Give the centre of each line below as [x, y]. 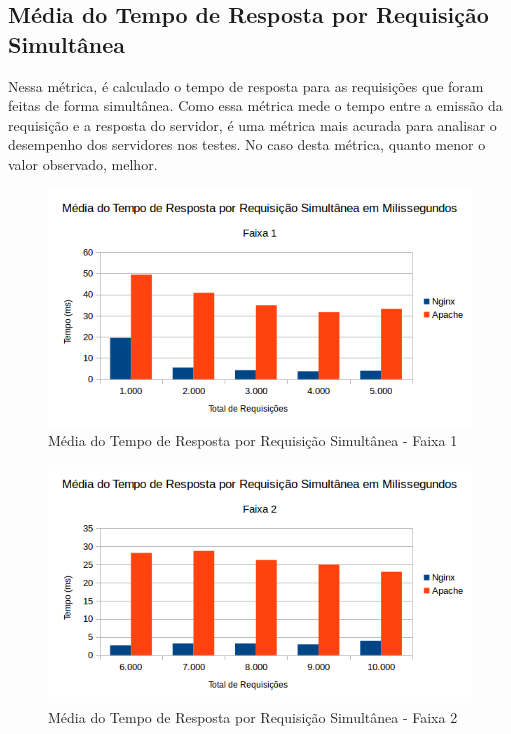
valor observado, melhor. [83, 163]
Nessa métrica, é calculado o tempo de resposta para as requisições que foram [246, 85]
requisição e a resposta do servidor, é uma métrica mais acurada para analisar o [252, 124]
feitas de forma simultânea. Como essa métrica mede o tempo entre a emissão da [255, 105]
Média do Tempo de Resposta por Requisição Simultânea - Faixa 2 [253, 716]
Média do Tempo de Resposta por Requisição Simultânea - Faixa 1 [253, 440]
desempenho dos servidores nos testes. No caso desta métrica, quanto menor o [247, 144]
